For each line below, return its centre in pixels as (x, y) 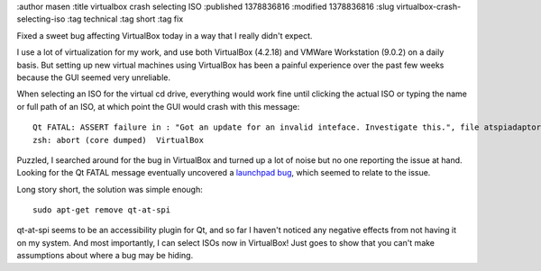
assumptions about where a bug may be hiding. (105, 256)
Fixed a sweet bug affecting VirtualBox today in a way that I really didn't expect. (165, 35)
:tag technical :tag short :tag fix (125, 19)
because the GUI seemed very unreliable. (94, 77)
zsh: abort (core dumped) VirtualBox (119, 140)
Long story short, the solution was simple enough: (110, 189)
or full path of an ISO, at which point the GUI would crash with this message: (158, 106)
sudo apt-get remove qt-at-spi (102, 210)
